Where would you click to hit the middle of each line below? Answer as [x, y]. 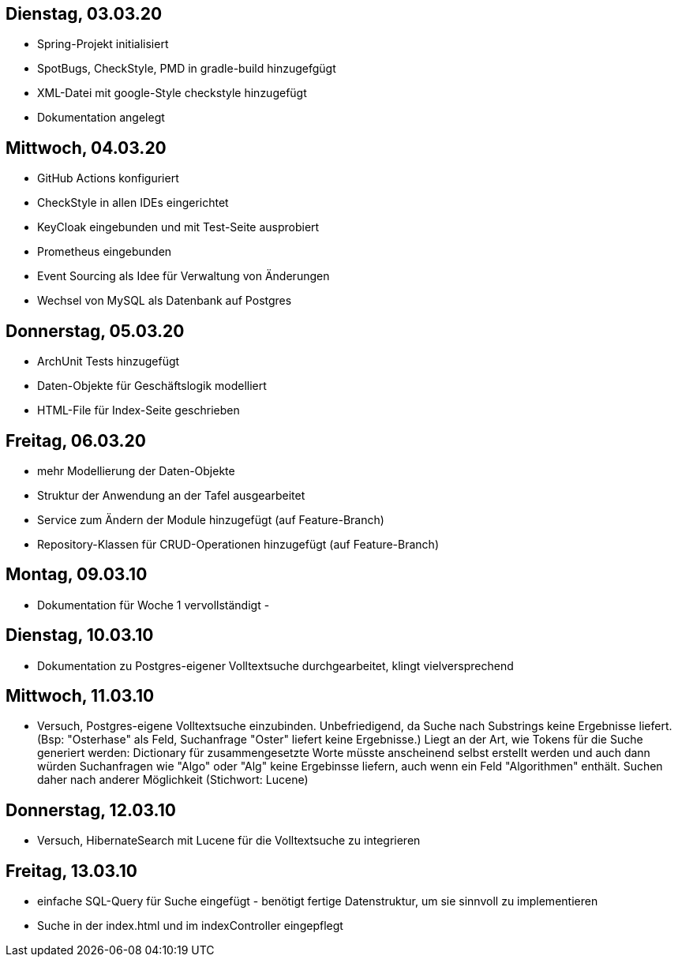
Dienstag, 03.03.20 [84, 14]
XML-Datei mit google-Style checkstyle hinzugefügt [172, 93]
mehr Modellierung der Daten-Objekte [136, 470]
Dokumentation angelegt [101, 118]
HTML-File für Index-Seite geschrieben [139, 410]
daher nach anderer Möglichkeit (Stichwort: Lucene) [173, 780]
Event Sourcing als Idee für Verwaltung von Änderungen [184, 276]
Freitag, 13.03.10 [71, 871]
